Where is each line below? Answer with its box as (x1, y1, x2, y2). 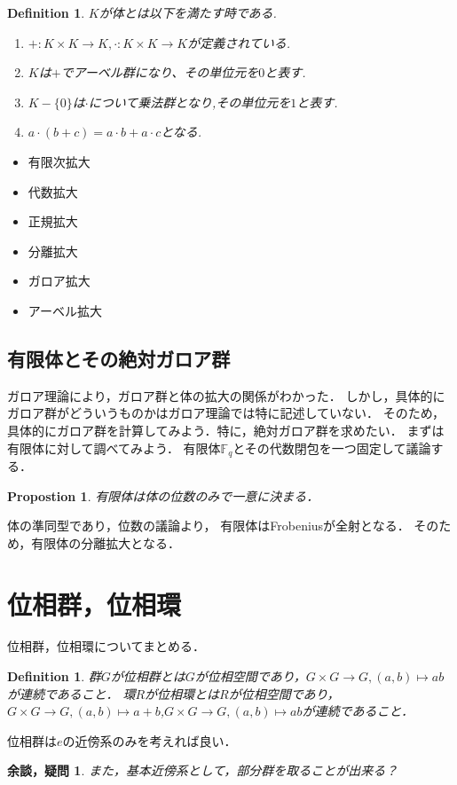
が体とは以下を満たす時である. (98, 4, 277, 21)
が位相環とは (145, 684, 220, 703)
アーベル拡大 (28, 301, 102, 319)
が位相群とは (110, 667, 185, 686)
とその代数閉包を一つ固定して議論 (232, 438, 431, 457)
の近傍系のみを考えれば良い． (62, 731, 237, 750)
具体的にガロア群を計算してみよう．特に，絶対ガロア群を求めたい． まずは (7, 420, 445, 439)
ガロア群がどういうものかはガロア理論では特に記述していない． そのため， (7, 404, 445, 422)
